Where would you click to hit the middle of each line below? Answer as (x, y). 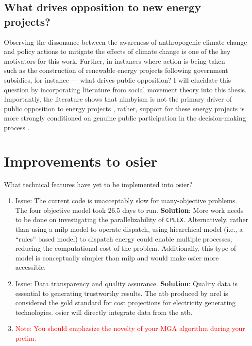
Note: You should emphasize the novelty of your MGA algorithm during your (130, 328)
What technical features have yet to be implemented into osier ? (98, 184)
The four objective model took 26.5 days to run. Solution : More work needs (129, 210)
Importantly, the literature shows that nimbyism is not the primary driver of (118, 99)
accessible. (31, 267)
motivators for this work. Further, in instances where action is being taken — (119, 61)
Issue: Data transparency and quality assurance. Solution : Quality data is (126, 284)
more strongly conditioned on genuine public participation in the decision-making (125, 118)
